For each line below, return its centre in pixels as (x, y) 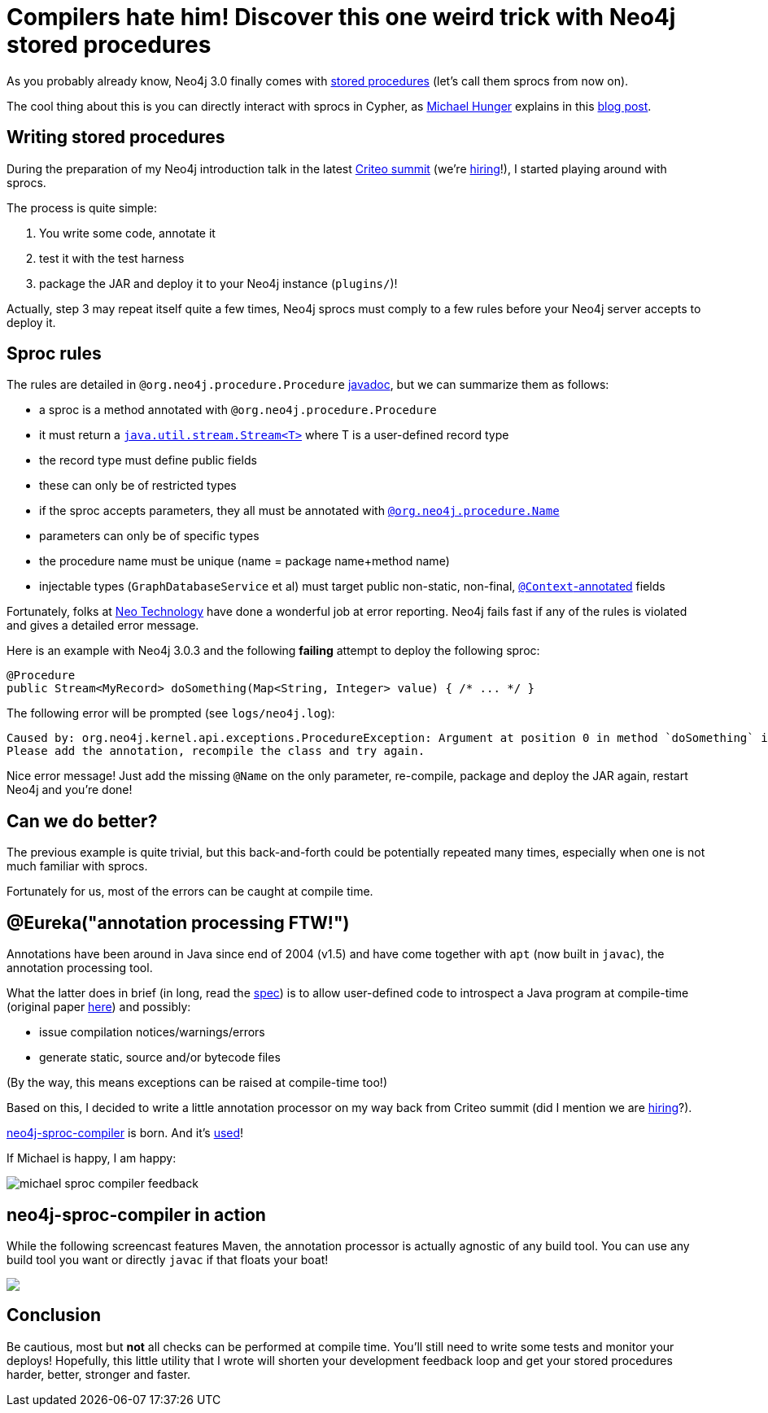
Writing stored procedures (116, 137)
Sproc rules (54, 354)
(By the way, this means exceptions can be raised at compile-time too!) (197, 1083)
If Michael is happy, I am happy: (92, 1158)
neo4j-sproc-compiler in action (136, 1215)
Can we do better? (82, 821)
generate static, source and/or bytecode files (160, 1058)
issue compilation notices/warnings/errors (152, 1032)
